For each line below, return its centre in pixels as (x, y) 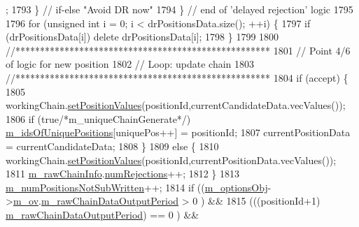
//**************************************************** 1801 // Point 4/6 (178, 50)
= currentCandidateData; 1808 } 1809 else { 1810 (112, 146)
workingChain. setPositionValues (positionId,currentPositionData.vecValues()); (171, 160)
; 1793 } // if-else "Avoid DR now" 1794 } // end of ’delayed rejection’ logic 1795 (179, 9)
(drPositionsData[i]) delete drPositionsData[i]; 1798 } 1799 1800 (142, 37)
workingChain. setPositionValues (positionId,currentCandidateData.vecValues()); (176, 105)
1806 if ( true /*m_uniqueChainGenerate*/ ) (98, 118)
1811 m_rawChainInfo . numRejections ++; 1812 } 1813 (123, 174)
